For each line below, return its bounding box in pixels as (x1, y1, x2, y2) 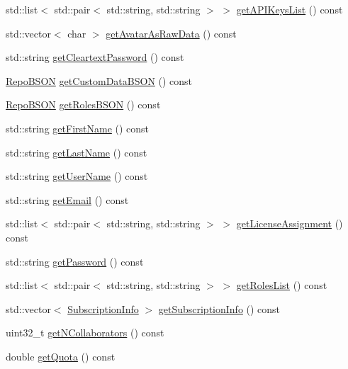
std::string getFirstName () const (6, 120, 150, 135)
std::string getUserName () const (6, 169, 148, 183)
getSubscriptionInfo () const (158, 301, 281, 316)
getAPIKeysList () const (236, 2, 343, 16)
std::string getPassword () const (6, 254, 144, 268)
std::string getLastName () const (6, 144, 147, 159)
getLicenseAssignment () (236, 216, 343, 231)
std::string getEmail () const (6, 192, 129, 207)
